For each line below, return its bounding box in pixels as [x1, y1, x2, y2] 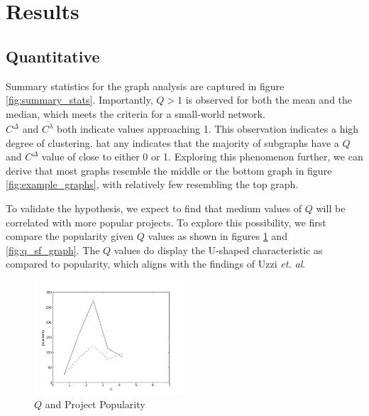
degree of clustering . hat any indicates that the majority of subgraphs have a [6, 135, 339, 150]
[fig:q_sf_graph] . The [6, 242, 100, 257]
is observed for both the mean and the [185, 92, 353, 107]
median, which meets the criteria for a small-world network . [6, 106, 265, 121]
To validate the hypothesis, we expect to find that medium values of [6, 201, 302, 216]
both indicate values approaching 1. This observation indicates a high [57, 121, 359, 136]
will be [316, 201, 346, 216]
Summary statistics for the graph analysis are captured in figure [6, 78, 285, 93]
